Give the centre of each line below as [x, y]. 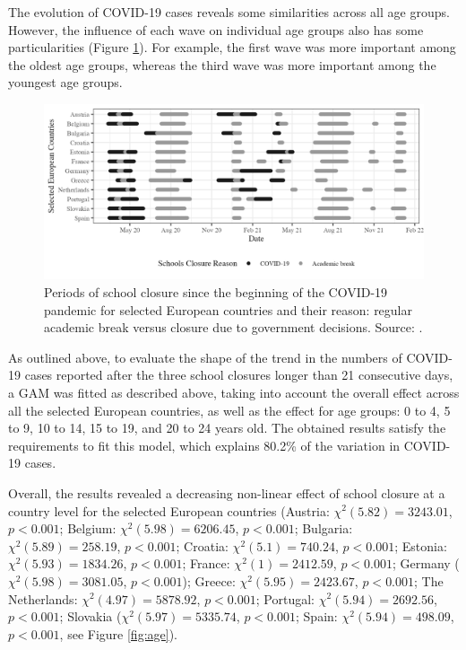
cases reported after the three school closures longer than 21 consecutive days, [239, 375]
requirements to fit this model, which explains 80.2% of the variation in [204, 445]
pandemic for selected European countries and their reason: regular [228, 309]
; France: [206, 563]
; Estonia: [421, 545]
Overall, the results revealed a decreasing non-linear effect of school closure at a [227, 492]
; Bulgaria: [324, 528]
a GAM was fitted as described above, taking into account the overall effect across [234, 392]
